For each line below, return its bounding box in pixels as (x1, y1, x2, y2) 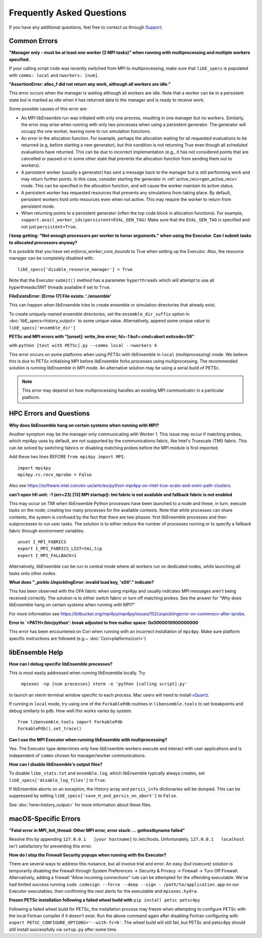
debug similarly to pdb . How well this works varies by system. (9, 708, 132, 714)
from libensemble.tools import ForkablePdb (17, 719, 123, 724)
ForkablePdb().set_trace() (17, 726, 82, 732)
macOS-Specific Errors (9, 814, 81, 823)
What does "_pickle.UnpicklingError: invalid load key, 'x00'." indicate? (9, 579, 154, 585)
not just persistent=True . (21, 224, 77, 230)
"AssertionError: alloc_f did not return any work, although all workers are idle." (9, 81, 171, 87)
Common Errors (9, 37, 58, 45)
